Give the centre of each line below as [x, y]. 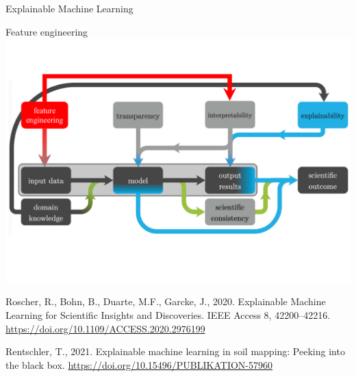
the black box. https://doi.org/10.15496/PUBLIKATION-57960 [139, 364]
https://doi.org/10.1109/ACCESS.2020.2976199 [105, 328]
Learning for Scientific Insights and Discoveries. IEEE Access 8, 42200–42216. [168, 315]
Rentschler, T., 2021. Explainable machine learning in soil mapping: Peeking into [175, 351]
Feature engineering [47, 31]
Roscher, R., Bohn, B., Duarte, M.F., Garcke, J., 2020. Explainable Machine [166, 301]
